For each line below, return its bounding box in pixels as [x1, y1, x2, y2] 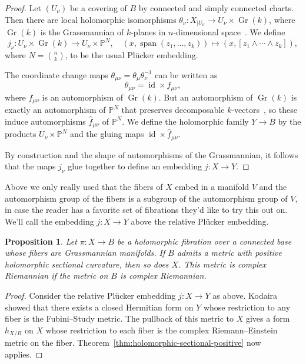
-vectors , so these [231, 103, 297, 116]
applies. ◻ [5, 348, 43, 360]
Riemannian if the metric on [5, 269, 108, 282]
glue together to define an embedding [68, 160, 202, 172]
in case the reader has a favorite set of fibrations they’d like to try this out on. [5, 203, 288, 216]
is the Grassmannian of [40, 26, 124, 38]
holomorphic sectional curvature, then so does [5, 258, 169, 270]
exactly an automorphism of [5, 103, 106, 116]
